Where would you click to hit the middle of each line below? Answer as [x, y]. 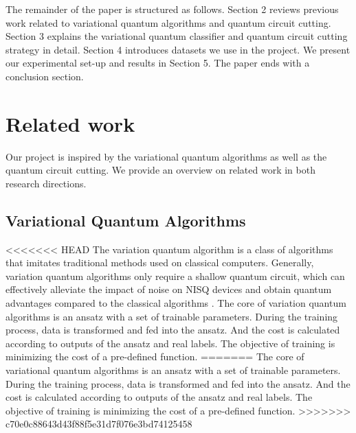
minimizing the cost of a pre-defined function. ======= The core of [155, 356]
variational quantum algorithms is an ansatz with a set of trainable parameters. [173, 370]
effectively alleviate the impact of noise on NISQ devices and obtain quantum [169, 289]
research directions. [46, 183]
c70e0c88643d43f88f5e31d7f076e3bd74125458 [99, 424]
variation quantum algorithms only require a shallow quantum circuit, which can [175, 276]
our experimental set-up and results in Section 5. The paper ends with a [158, 63]
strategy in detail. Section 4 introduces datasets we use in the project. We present [178, 49]
